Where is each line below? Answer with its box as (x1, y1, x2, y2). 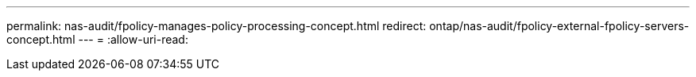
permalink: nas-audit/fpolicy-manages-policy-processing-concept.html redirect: (6, 19, 427, 33)
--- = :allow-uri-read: (78, 33, 188, 46)
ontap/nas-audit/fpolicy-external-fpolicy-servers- (429, 19, 690, 33)
